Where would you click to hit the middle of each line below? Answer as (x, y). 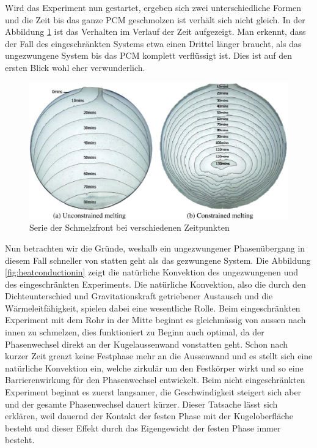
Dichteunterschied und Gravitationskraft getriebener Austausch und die (139, 296)
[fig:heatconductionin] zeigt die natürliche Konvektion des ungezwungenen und (152, 272)
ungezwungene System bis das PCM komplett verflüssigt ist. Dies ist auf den (149, 55)
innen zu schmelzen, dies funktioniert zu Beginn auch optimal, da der (135, 332)
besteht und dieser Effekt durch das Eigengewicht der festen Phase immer (143, 427)
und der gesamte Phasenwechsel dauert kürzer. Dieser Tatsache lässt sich (141, 404)
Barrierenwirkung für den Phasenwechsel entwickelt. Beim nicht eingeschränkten (155, 380)
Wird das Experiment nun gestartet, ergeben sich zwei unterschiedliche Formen (153, 7)
